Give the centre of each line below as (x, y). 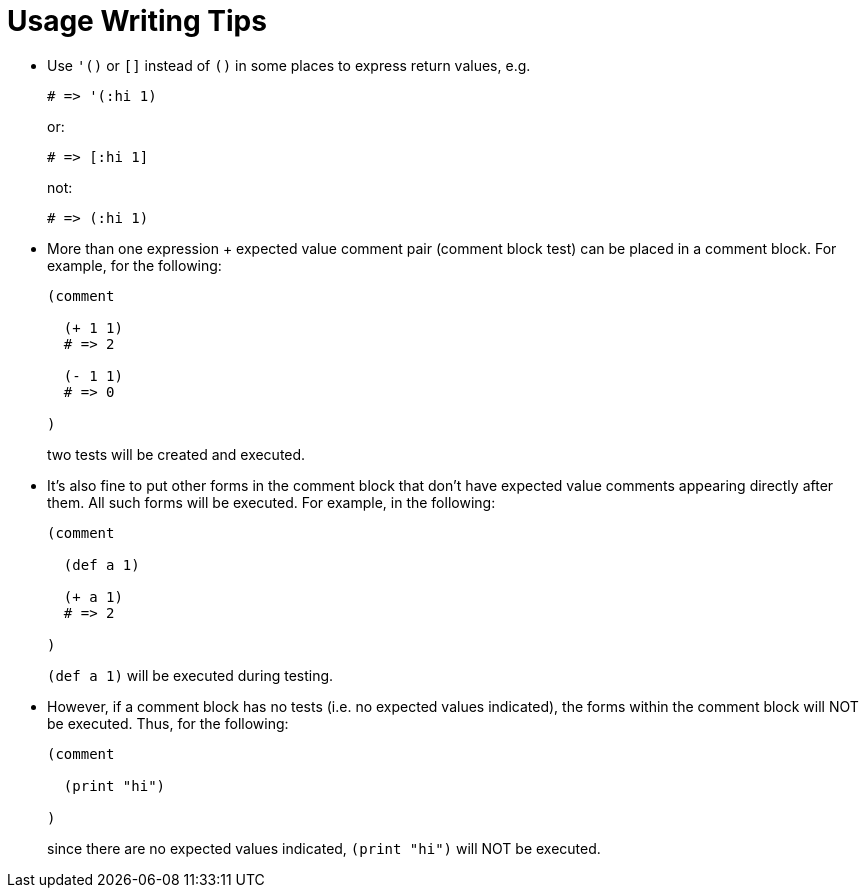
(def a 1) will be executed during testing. (190, 675)
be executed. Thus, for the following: (168, 723)
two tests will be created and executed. (176, 454)
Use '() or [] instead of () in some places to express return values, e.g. (289, 65)
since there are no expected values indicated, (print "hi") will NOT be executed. (324, 848)
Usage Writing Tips (137, 21)
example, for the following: (134, 265)
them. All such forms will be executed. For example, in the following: (271, 502)
